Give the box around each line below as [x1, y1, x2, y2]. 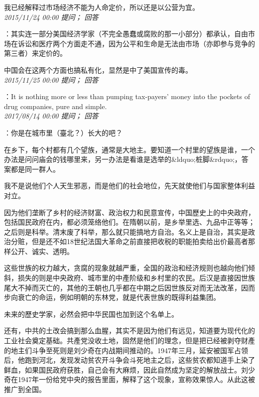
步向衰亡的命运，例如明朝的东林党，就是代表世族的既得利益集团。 [4, 292, 220, 302]
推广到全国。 [4, 384, 46, 394]
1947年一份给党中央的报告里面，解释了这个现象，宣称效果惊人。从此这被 [17, 374, 255, 385]
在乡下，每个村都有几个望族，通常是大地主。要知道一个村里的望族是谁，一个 [4, 144, 255, 154]
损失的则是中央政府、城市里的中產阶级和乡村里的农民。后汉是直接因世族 [17, 272, 255, 283]
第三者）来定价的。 [4, 48, 67, 58]
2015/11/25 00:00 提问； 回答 [4, 74, 99, 85]
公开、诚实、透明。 [10, 246, 74, 256]
